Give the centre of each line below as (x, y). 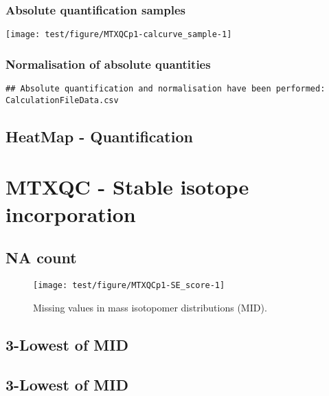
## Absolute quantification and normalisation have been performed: (166, 89)
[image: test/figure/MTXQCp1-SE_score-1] (129, 285)
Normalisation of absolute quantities (108, 64)
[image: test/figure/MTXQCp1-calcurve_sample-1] (119, 35)
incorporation (71, 213)
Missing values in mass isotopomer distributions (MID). (150, 307)
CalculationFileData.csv (62, 100)
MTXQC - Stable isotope (127, 187)
